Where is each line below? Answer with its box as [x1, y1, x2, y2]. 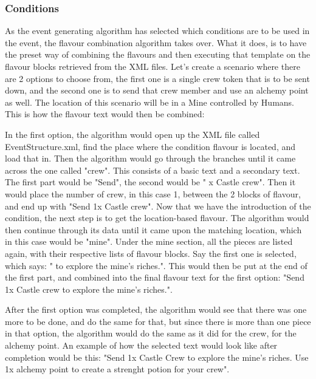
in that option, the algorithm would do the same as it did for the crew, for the [5, 327, 297, 340]
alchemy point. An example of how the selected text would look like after [5, 339, 278, 352]
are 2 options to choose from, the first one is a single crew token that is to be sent [5, 72, 310, 84]
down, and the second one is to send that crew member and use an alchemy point [5, 84, 309, 97]
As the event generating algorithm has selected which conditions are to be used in [5, 24, 310, 37]
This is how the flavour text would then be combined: [5, 108, 205, 120]
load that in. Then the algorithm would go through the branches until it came [5, 152, 296, 165]
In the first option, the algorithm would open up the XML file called [5, 128, 260, 140]
